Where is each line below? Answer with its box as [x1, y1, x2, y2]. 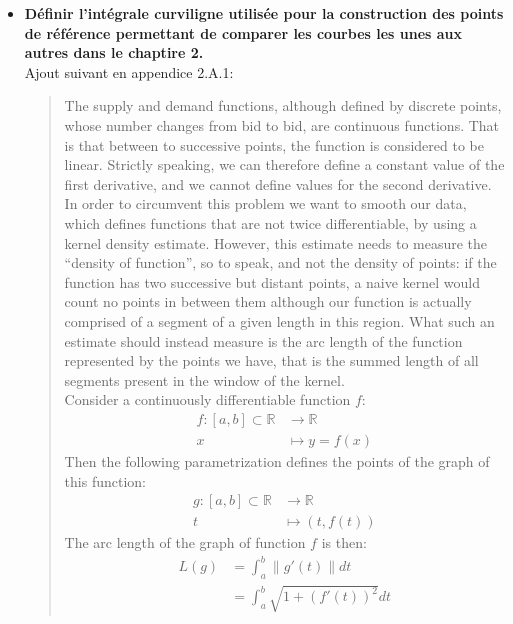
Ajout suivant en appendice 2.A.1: [24, 61, 234, 82]
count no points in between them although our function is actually [64, 291, 472, 312]
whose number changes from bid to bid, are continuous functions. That [64, 114, 500, 135]
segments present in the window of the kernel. [64, 369, 345, 390]
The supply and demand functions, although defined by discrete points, [64, 95, 502, 116]
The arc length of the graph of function [64, 532, 306, 553]
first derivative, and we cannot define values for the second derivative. [64, 173, 492, 194]
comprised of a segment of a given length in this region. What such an [64, 310, 495, 331]
